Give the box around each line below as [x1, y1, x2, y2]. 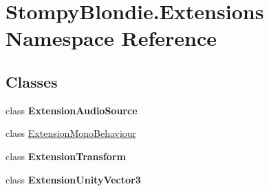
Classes [6, 71, 58, 92]
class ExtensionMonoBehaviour [6, 126, 137, 140]
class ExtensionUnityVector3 [6, 172, 141, 186]
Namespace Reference [6, 24, 217, 52]
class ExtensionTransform [6, 149, 126, 163]
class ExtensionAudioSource [6, 103, 138, 117]
